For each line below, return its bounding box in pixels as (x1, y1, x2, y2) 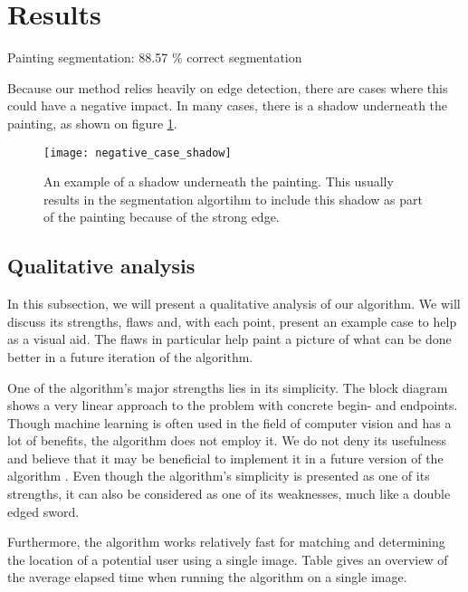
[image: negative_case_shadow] (43, 146, 232, 159)
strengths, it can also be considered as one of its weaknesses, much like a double (7, 484, 451, 503)
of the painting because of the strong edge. (43, 207, 280, 226)
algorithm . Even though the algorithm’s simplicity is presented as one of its (7, 466, 430, 485)
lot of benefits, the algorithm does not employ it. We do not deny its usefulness (7, 431, 447, 450)
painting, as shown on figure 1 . (7, 113, 177, 132)
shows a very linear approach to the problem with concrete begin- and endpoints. (7, 396, 458, 415)
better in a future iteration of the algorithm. (7, 347, 253, 366)
